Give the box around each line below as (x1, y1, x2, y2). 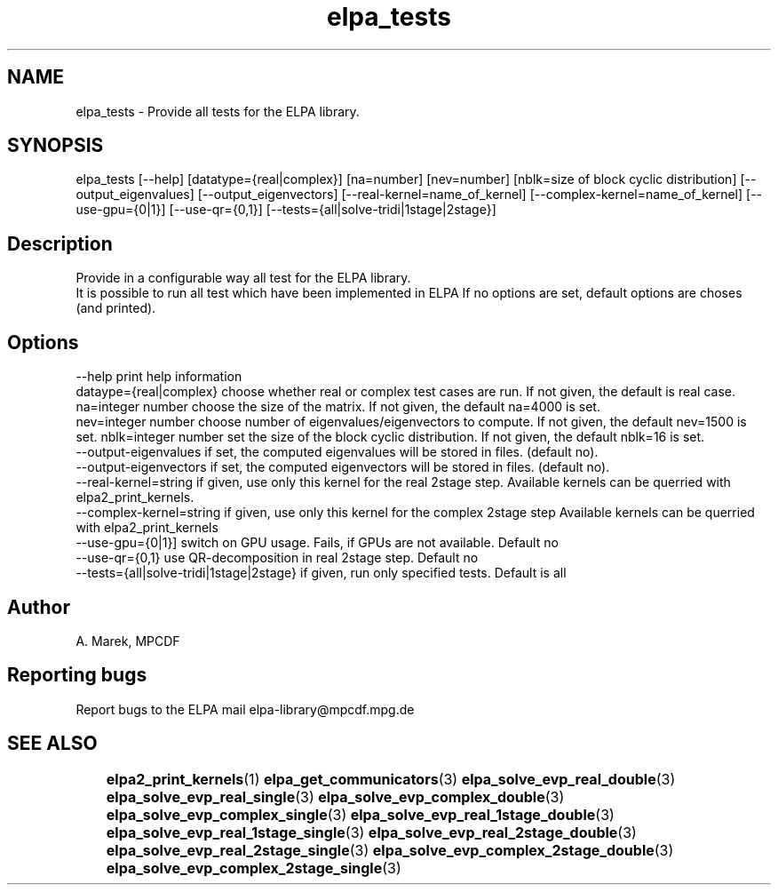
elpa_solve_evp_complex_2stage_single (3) (106, 858, 401, 877)
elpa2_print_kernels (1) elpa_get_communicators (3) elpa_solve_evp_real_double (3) (106, 769, 676, 788)
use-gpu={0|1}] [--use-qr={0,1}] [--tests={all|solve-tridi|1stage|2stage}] (75, 202, 496, 218)
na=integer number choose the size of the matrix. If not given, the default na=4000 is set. (75, 399, 600, 415)
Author (7, 595, 70, 618)
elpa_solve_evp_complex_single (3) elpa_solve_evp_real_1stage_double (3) (106, 805, 615, 824)
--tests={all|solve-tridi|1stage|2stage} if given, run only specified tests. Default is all (75, 565, 567, 581)
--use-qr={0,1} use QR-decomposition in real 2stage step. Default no (75, 550, 479, 566)
